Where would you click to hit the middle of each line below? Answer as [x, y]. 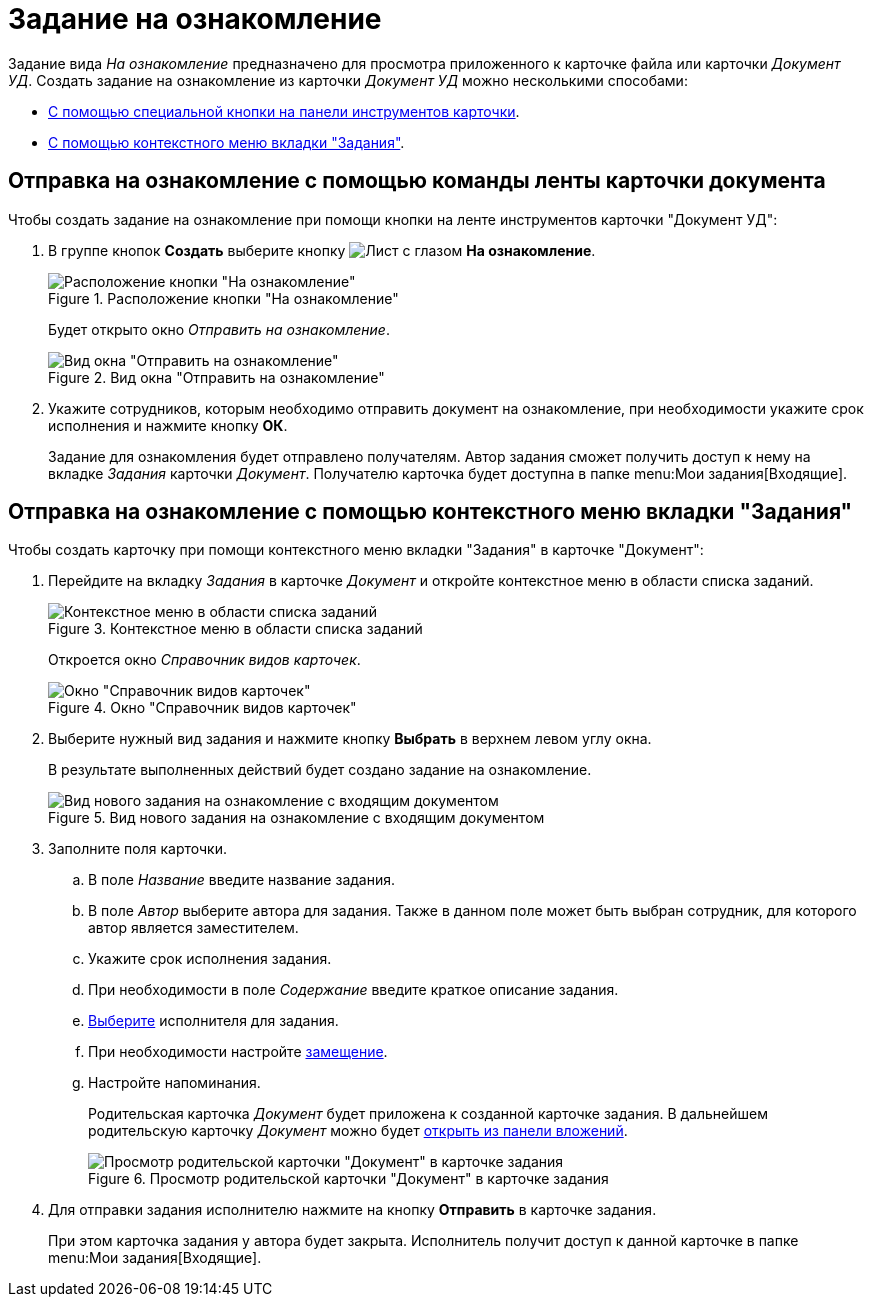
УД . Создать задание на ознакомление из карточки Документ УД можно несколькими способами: [348, 80]
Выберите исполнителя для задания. [213, 1021]
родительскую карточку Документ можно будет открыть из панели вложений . [358, 1131]
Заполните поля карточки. [138, 849]
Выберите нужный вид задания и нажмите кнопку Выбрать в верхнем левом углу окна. [350, 739]
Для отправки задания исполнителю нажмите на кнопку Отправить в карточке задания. [352, 1210]
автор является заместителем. [193, 928]
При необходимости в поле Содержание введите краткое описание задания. [353, 990]
